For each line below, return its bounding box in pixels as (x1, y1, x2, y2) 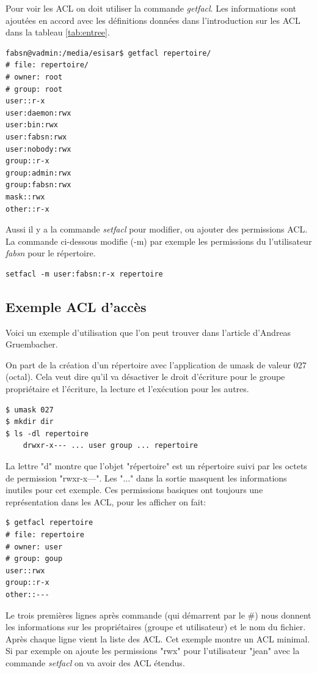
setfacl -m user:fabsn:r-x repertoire (5, 269, 163, 278)
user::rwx (5, 566, 45, 575)
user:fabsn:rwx (5, 132, 67, 141)
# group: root (5, 84, 63, 94)
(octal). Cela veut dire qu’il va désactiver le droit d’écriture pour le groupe (5, 370, 285, 383)
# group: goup (5, 554, 63, 563)
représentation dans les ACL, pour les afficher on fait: (5, 495, 206, 508)
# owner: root (5, 72, 63, 81)
